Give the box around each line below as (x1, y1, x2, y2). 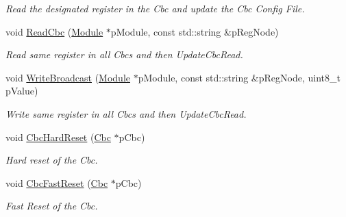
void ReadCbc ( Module (5, 24, 103, 38)
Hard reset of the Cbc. (5, 153, 98, 167)
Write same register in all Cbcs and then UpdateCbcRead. (5, 106, 247, 120)
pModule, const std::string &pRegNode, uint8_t (138, 70, 341, 84)
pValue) (5, 84, 38, 98)
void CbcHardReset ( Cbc (5, 129, 111, 144)
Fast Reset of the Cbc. (5, 199, 98, 213)
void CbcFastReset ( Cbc (5, 175, 108, 190)
